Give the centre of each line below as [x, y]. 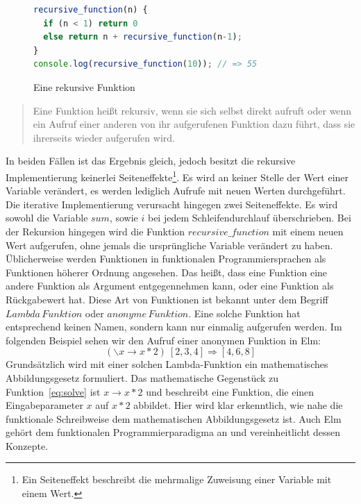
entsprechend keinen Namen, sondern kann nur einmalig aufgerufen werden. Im [174, 327]
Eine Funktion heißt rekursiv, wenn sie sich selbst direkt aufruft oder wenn [192, 110]
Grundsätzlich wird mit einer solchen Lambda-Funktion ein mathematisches [167, 364]
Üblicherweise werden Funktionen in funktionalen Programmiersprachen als [166, 259]
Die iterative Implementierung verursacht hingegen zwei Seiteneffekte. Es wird [172, 204]
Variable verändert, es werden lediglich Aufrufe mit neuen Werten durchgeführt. [176, 191]
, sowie [124, 218]
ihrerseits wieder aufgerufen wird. [104, 137]
